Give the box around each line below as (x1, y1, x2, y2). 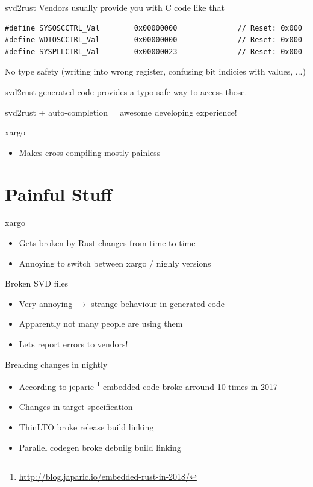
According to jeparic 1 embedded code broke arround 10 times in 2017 (19, 379, 278, 392)
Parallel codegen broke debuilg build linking (19, 441, 181, 453)
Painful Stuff (5, 181, 113, 206)
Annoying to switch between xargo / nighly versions (19, 256, 211, 269)
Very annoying (19, 297, 73, 309)
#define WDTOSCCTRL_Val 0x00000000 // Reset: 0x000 (5, 36, 302, 45)
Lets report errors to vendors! (19, 338, 128, 350)
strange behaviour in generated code (91, 297, 225, 309)
